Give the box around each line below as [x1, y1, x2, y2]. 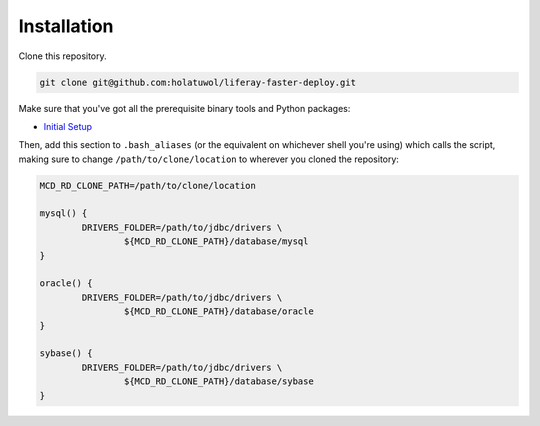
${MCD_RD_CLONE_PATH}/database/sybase [123, 376, 314, 387]
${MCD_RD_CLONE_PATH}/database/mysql [123, 236, 309, 247]
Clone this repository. [18, 50, 107, 62]
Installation [18, 15, 114, 37]
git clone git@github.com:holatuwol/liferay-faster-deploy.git [39, 76, 357, 88]
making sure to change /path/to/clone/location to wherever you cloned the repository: [18, 153, 400, 165]
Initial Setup [43, 120, 93, 132]
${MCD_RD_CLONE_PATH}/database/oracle [123, 306, 314, 317]
